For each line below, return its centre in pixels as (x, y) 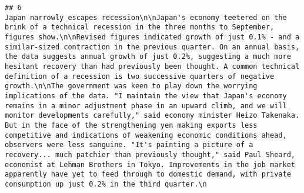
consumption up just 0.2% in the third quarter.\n (106, 184)
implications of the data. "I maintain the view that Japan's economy (146, 96)
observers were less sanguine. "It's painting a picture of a (129, 145)
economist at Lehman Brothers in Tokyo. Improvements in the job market (150, 164)
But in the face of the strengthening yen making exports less (131, 125)
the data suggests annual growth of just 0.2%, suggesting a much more (148, 57)
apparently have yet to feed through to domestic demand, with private (148, 174)
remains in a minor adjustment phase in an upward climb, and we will (146, 106)
